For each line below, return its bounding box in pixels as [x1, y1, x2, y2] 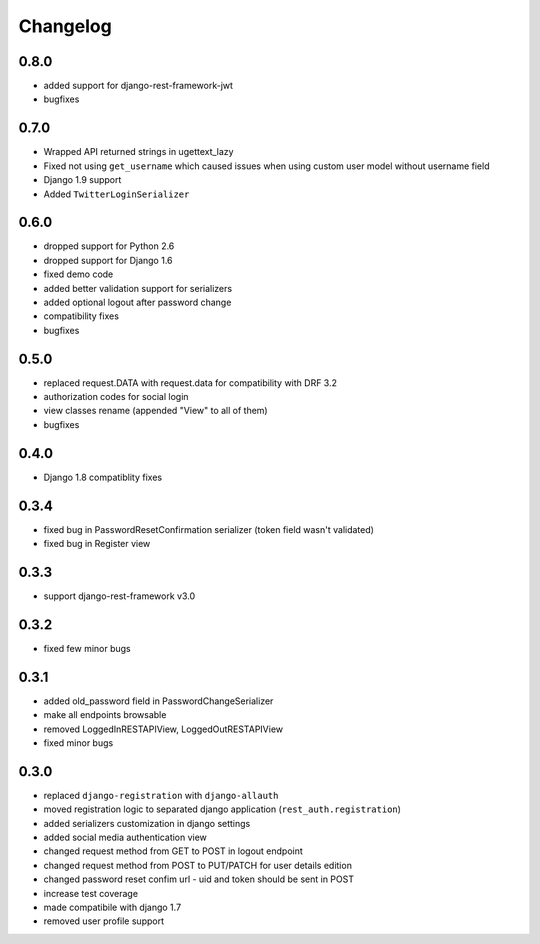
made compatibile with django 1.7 [43, 901, 182, 913]
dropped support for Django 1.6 [43, 254, 174, 266]
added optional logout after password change [43, 296, 232, 308]
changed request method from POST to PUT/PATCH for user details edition [43, 859, 352, 871]
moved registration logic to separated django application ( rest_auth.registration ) [43, 803, 402, 815]
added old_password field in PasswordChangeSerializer [43, 695, 274, 707]
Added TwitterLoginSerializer [43, 188, 190, 200]
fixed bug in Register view [43, 538, 151, 550]
